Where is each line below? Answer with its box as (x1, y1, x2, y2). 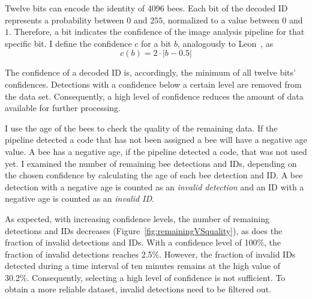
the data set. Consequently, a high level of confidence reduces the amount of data (5, 89, 304, 102)
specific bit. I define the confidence (5, 37, 132, 49)
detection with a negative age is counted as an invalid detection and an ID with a (5, 180, 304, 193)
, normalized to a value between (163, 13, 280, 26)
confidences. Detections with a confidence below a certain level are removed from (5, 77, 302, 90)
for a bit (141, 37, 172, 49)
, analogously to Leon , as (177, 37, 274, 49)
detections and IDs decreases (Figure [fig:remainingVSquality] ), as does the (5, 224, 283, 237)
